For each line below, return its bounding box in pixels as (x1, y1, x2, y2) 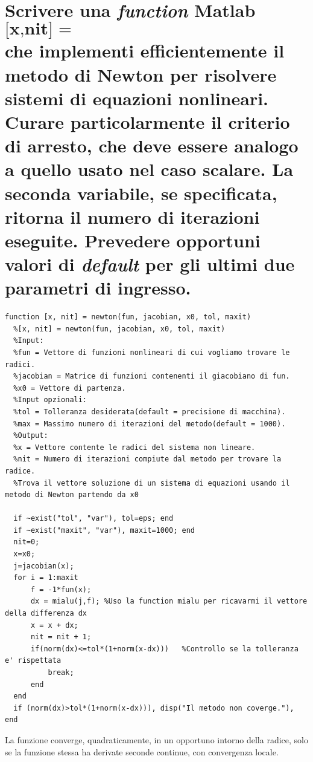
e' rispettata (5, 656, 62, 665)
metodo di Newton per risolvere (5, 62, 277, 86)
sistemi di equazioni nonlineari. (5, 85, 269, 110)
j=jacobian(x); (13, 561, 74, 570)
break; (48, 668, 74, 677)
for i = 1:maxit (13, 573, 78, 582)
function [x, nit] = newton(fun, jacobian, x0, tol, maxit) (5, 313, 251, 322)
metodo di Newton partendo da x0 (5, 490, 139, 500)
